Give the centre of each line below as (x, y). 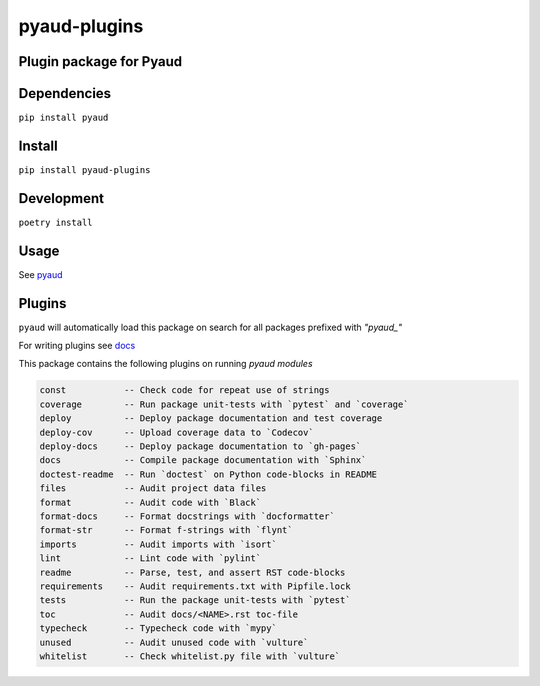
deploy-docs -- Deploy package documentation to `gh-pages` (200, 446)
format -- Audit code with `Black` (150, 502)
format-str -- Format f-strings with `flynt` (166, 530)
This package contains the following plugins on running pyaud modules (166, 364)
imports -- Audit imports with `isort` (158, 544)
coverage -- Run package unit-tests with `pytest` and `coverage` (224, 404)
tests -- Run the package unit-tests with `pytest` (195, 600)
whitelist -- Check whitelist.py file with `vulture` (190, 656)
